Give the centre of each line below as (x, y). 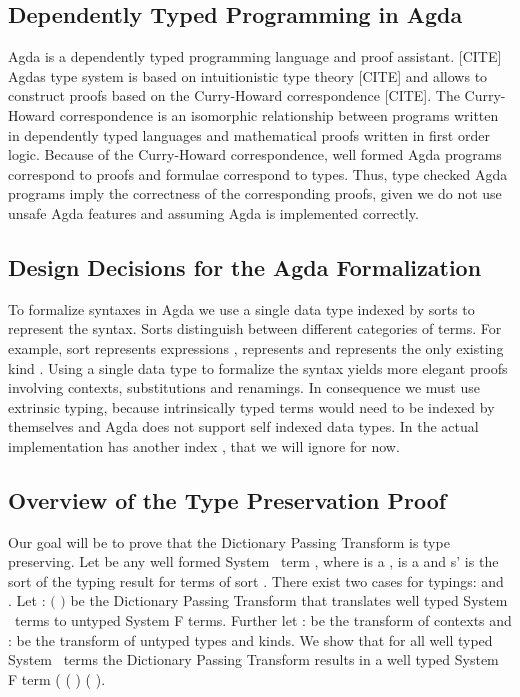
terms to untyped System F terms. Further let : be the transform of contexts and (263, 620)
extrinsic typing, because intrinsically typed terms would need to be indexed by (251, 406)
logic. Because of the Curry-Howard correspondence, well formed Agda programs (255, 154)
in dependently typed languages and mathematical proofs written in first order (249, 134)
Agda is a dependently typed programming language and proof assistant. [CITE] (255, 56)
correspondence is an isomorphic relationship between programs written (279, 114)
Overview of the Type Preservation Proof (227, 499)
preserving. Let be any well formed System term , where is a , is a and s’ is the (253, 561)
